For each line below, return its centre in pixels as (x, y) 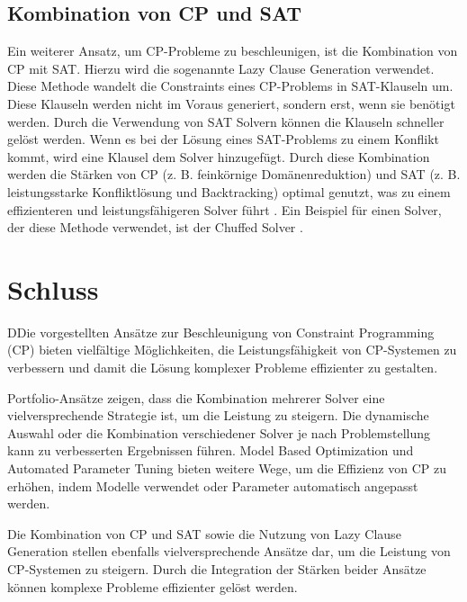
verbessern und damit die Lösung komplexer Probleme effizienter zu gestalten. (223, 368)
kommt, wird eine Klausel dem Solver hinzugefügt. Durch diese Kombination (219, 156)
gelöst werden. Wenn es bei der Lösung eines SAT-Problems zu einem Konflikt (223, 139)
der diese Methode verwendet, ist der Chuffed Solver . (155, 227)
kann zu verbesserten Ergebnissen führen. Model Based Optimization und (211, 450)
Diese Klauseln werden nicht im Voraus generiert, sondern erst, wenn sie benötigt (231, 103)
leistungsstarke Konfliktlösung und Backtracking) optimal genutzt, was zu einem (229, 191)
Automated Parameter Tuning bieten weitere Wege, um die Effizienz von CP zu (227, 468)
